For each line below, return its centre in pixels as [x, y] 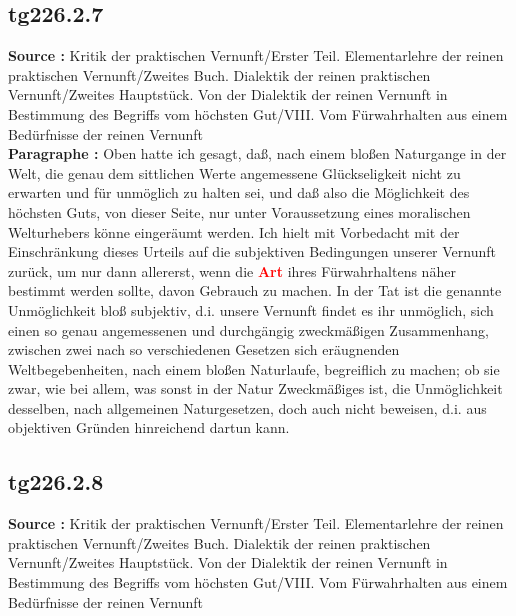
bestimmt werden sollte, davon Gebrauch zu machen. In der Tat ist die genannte [255, 290]
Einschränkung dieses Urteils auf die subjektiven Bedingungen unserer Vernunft [252, 251]
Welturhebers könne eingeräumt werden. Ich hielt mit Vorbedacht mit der [234, 231]
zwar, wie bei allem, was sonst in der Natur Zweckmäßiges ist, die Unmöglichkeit [255, 388]
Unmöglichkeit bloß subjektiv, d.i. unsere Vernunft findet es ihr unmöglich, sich [251, 309]
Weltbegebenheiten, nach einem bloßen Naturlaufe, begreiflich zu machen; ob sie [254, 368]
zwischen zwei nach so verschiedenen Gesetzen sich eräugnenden [204, 349]
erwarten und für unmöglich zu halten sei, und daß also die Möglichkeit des [239, 192]
